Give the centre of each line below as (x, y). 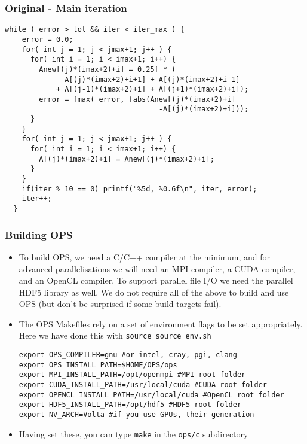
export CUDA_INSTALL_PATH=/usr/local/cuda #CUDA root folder (143, 385)
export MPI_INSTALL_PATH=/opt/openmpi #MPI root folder (132, 375)
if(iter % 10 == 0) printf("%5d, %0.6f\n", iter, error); (139, 189)
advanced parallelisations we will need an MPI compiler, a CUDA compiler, (157, 268)
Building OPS (39, 234)
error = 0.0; (47, 39)
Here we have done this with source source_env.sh (115, 335)
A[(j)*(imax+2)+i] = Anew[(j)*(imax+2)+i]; (127, 159)
